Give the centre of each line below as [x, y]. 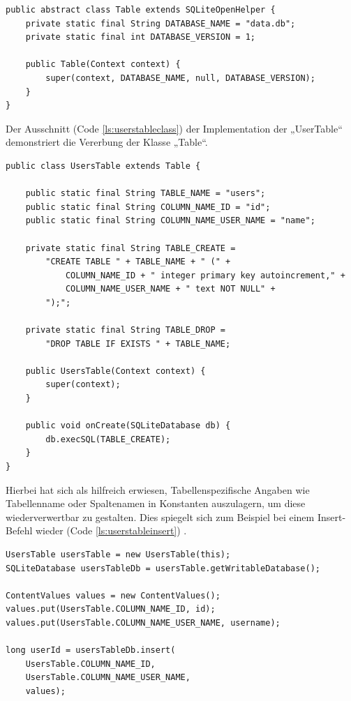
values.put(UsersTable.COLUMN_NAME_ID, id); [111, 609]
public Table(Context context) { [103, 65]
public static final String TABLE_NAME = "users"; [145, 194]
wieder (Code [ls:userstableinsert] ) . [111, 530]
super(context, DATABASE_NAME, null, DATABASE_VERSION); [180, 78]
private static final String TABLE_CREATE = [130, 248]
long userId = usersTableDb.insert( [91, 650]
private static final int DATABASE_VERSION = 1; [140, 37]
